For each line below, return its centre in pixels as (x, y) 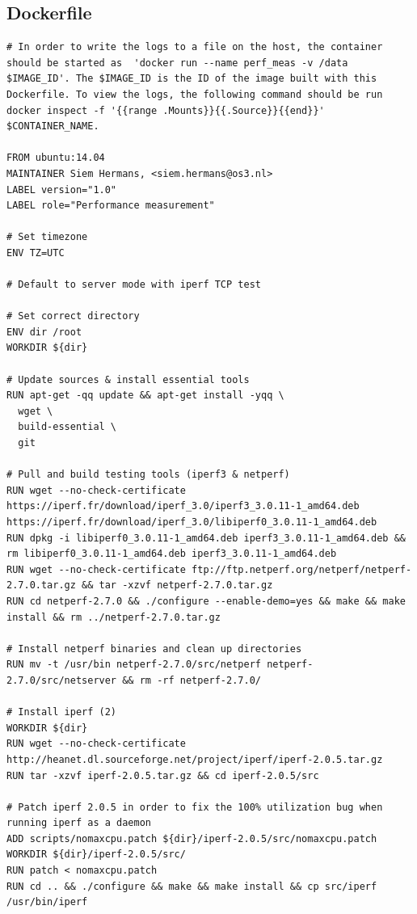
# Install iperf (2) (62, 712)
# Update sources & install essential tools (128, 379)
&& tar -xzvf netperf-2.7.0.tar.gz (177, 585)
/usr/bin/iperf (47, 902)
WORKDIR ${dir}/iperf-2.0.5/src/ (96, 855)
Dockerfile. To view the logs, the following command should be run (195, 94)
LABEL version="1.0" (62, 190)
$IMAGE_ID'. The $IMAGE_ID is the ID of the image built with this (192, 79)
